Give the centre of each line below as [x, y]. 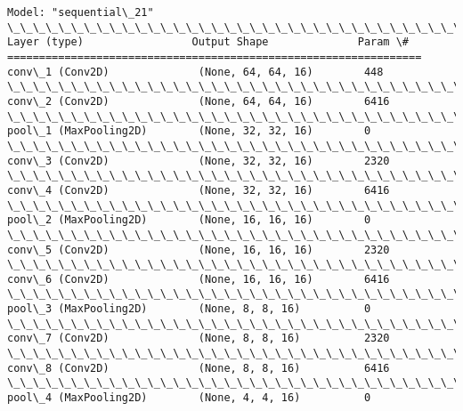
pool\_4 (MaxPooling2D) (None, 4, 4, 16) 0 [189, 398]
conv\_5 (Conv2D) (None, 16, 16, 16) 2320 [199, 250]
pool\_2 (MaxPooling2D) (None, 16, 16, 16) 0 [189, 220]
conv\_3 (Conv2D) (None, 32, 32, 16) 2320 [199, 161]
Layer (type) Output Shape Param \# [208, 42]
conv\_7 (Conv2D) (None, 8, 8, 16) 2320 [199, 338]
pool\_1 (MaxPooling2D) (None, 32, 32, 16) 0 [189, 131]
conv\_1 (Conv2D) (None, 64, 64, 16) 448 [195, 72]
